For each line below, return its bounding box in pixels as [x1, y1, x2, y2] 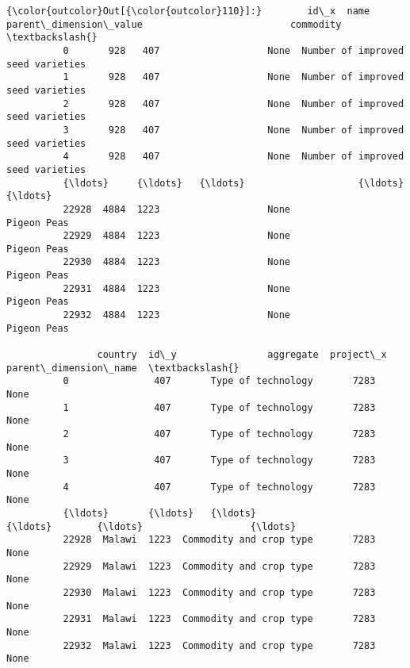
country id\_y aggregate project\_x [97, 349, 387, 361]
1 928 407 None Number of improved [63, 71, 404, 83]
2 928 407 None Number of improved [63, 98, 404, 109]
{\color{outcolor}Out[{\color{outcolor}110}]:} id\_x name [6, 6, 370, 17]
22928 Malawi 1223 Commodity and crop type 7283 [63, 534, 376, 546]
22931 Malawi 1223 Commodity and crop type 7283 [63, 613, 376, 625]
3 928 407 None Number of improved [63, 124, 404, 136]
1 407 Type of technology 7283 [63, 401, 376, 413]
